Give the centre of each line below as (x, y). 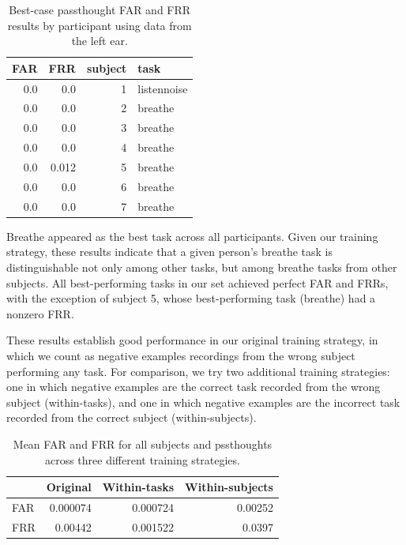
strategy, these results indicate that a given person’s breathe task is (169, 252)
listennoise (163, 88)
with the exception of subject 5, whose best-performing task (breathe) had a (191, 298)
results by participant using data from (100, 25)
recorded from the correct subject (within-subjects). (132, 417)
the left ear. (100, 41)
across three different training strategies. (142, 459)
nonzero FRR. (40, 313)
